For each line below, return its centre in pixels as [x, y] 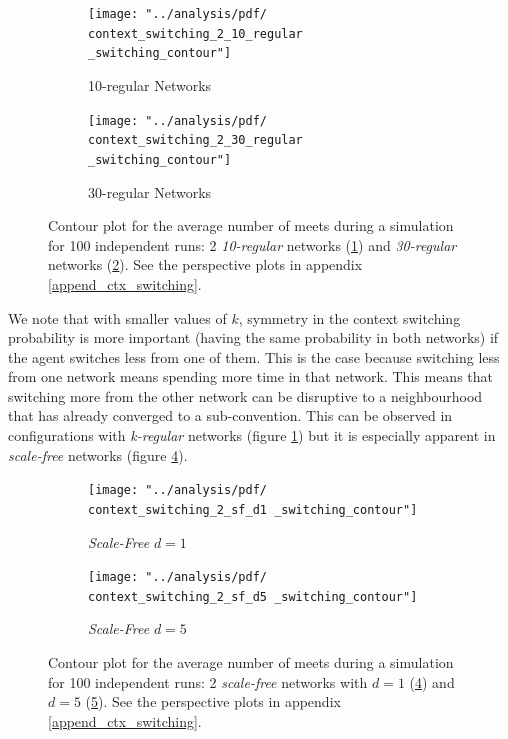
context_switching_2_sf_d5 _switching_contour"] [253, 596]
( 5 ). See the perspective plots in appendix [213, 701]
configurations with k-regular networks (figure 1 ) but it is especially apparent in [252, 435]
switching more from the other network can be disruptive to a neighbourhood [245, 395]
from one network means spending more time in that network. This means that [250, 376]
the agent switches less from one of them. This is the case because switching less [254, 356]
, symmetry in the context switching [349, 317]
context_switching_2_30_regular [195, 140]
